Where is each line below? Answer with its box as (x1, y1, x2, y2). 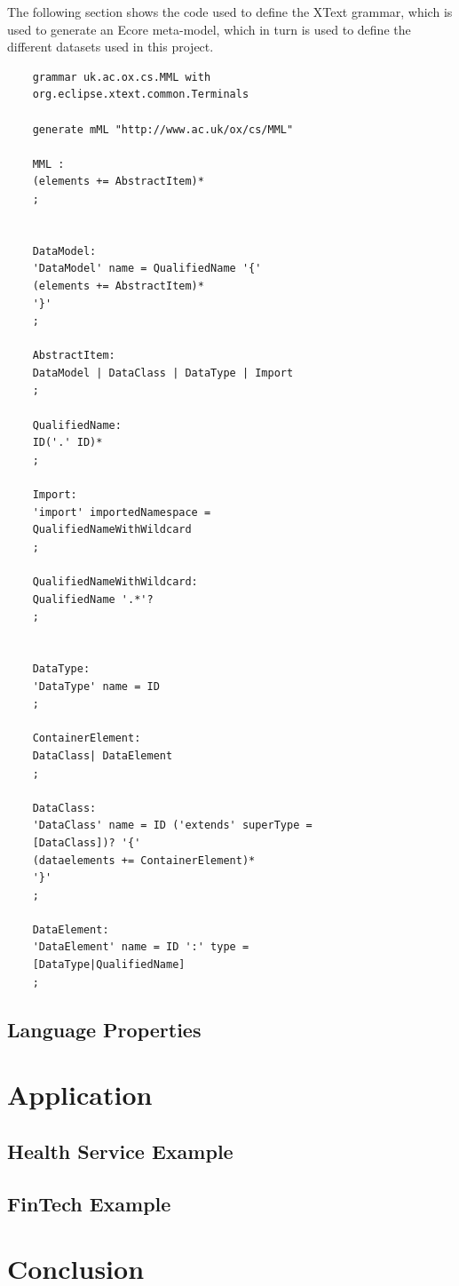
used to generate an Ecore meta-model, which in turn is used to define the (7, 20, 411, 38)
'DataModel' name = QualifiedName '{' (32, 262, 262, 275)
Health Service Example (7, 1137, 233, 1164)
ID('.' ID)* (32, 436, 103, 449)
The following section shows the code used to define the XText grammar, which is (7, 3, 453, 20)
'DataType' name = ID (32, 679, 160, 693)
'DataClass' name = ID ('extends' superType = (32, 819, 313, 832)
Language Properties (7, 1015, 202, 1043)
